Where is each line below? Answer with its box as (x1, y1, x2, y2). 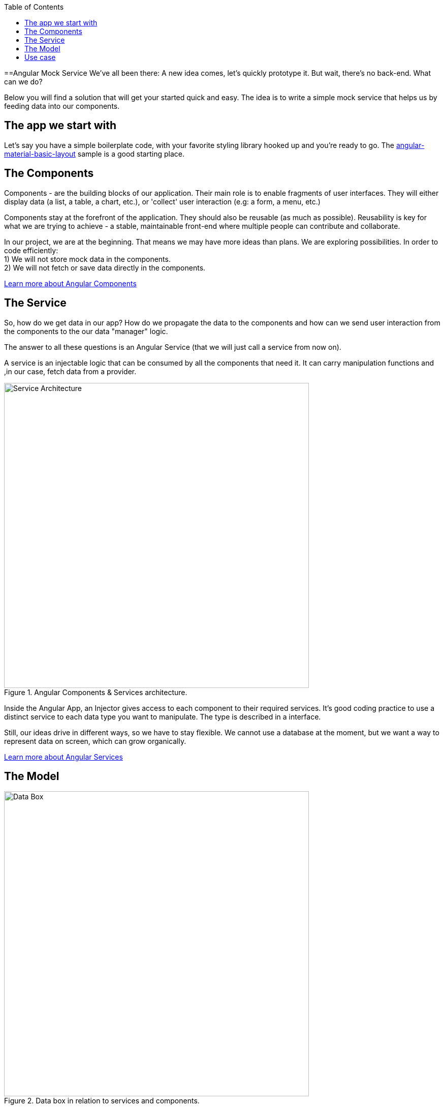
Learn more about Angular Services (4, 752, 123, 761)
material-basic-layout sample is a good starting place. (4, 149, 184, 158)
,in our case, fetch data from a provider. (4, 367, 137, 376)
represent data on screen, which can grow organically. (4, 736, 186, 745)
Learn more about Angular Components (4, 279, 137, 288)
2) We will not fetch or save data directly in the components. (4, 263, 206, 272)
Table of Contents (4, 3, 64, 11)
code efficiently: (4, 246, 58, 255)
